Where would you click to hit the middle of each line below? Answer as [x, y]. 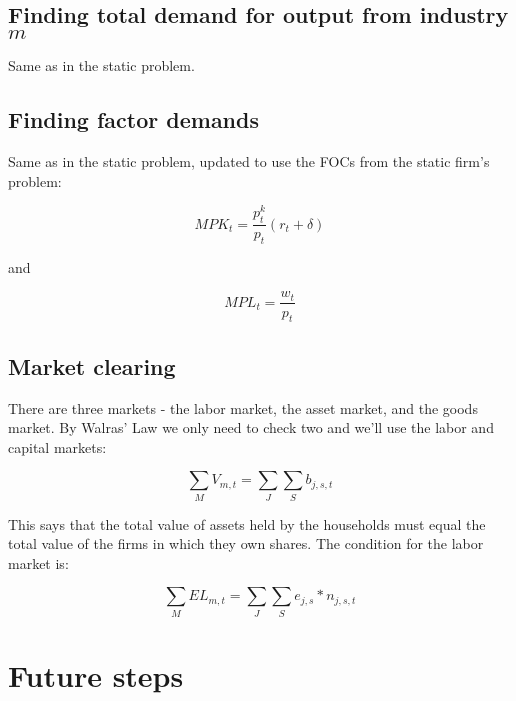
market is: [38, 562]
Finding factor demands [133, 119]
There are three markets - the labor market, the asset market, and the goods [243, 407]
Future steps [96, 674]
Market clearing [92, 365]
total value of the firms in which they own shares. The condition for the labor [246, 543]
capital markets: [57, 446]
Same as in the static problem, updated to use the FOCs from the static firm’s [249, 161]
